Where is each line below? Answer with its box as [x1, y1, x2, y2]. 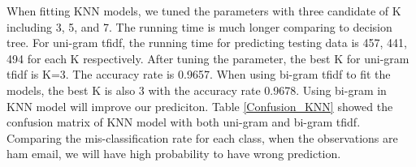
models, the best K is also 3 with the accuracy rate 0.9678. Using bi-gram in [6, 81, 387, 98]
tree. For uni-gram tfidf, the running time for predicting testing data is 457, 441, [6, 34, 407, 51]
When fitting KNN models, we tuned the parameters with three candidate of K [6, 2, 401, 19]
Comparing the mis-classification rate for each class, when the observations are [6, 129, 398, 146]
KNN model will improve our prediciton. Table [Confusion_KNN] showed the [6, 97, 393, 114]
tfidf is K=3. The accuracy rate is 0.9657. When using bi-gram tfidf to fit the [6, 66, 391, 83]
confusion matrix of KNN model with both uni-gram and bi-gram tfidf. [6, 113, 361, 131]
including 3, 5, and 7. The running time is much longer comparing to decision [6, 18, 392, 35]
